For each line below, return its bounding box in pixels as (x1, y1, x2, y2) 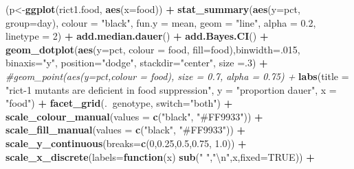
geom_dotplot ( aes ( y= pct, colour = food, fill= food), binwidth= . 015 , (5, 42, 300, 56)
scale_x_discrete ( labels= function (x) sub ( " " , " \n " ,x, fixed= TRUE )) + (5, 149, 315, 164)
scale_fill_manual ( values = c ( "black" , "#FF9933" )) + (5, 122, 246, 137)
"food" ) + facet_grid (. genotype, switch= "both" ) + (5, 96, 233, 110)
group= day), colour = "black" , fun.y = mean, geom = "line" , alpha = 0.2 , (5, 15, 316, 29)
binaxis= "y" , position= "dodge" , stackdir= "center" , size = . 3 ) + (5, 55, 268, 70)
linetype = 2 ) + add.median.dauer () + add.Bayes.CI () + (5, 29, 269, 43)
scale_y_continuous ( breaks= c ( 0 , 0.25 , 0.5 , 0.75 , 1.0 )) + (5, 135, 247, 150)
